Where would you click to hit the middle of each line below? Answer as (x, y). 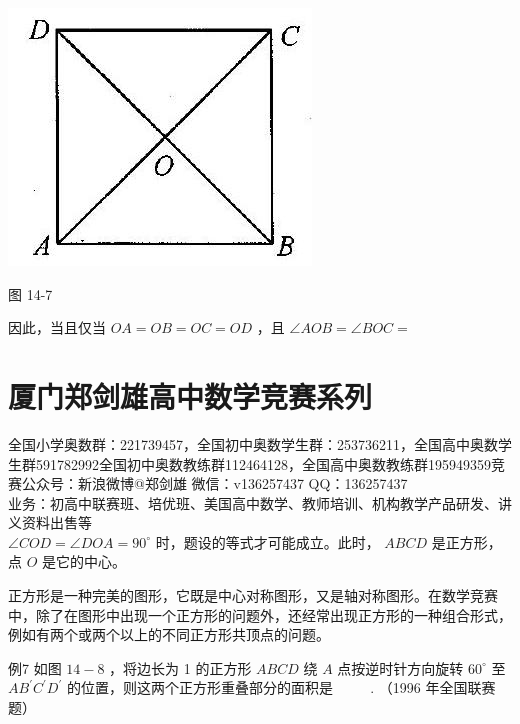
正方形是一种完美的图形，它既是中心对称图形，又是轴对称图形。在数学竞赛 (253, 595)
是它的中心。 (84, 561)
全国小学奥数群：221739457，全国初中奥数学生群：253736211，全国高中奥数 (253, 443)
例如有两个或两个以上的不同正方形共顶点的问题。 (169, 634)
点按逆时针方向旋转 (400, 667)
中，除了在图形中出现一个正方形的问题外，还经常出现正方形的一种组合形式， (260, 614)
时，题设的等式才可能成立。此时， (267, 541)
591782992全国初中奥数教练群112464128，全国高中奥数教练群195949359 (263, 463)
